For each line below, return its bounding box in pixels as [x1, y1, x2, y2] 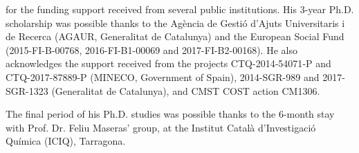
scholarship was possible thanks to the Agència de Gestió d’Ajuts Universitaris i [6, 15, 345, 30]
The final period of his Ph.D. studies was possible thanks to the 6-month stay [6, 107, 335, 121]
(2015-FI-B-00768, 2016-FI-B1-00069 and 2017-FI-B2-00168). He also [6, 42, 297, 57]
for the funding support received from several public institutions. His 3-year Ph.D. [6, 2, 354, 16]
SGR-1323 [6, 83, 48, 98]
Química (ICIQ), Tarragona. [6, 134, 126, 148]
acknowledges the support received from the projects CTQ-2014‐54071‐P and [6, 56, 331, 71]
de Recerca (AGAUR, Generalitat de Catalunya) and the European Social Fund [6, 29, 344, 44]
